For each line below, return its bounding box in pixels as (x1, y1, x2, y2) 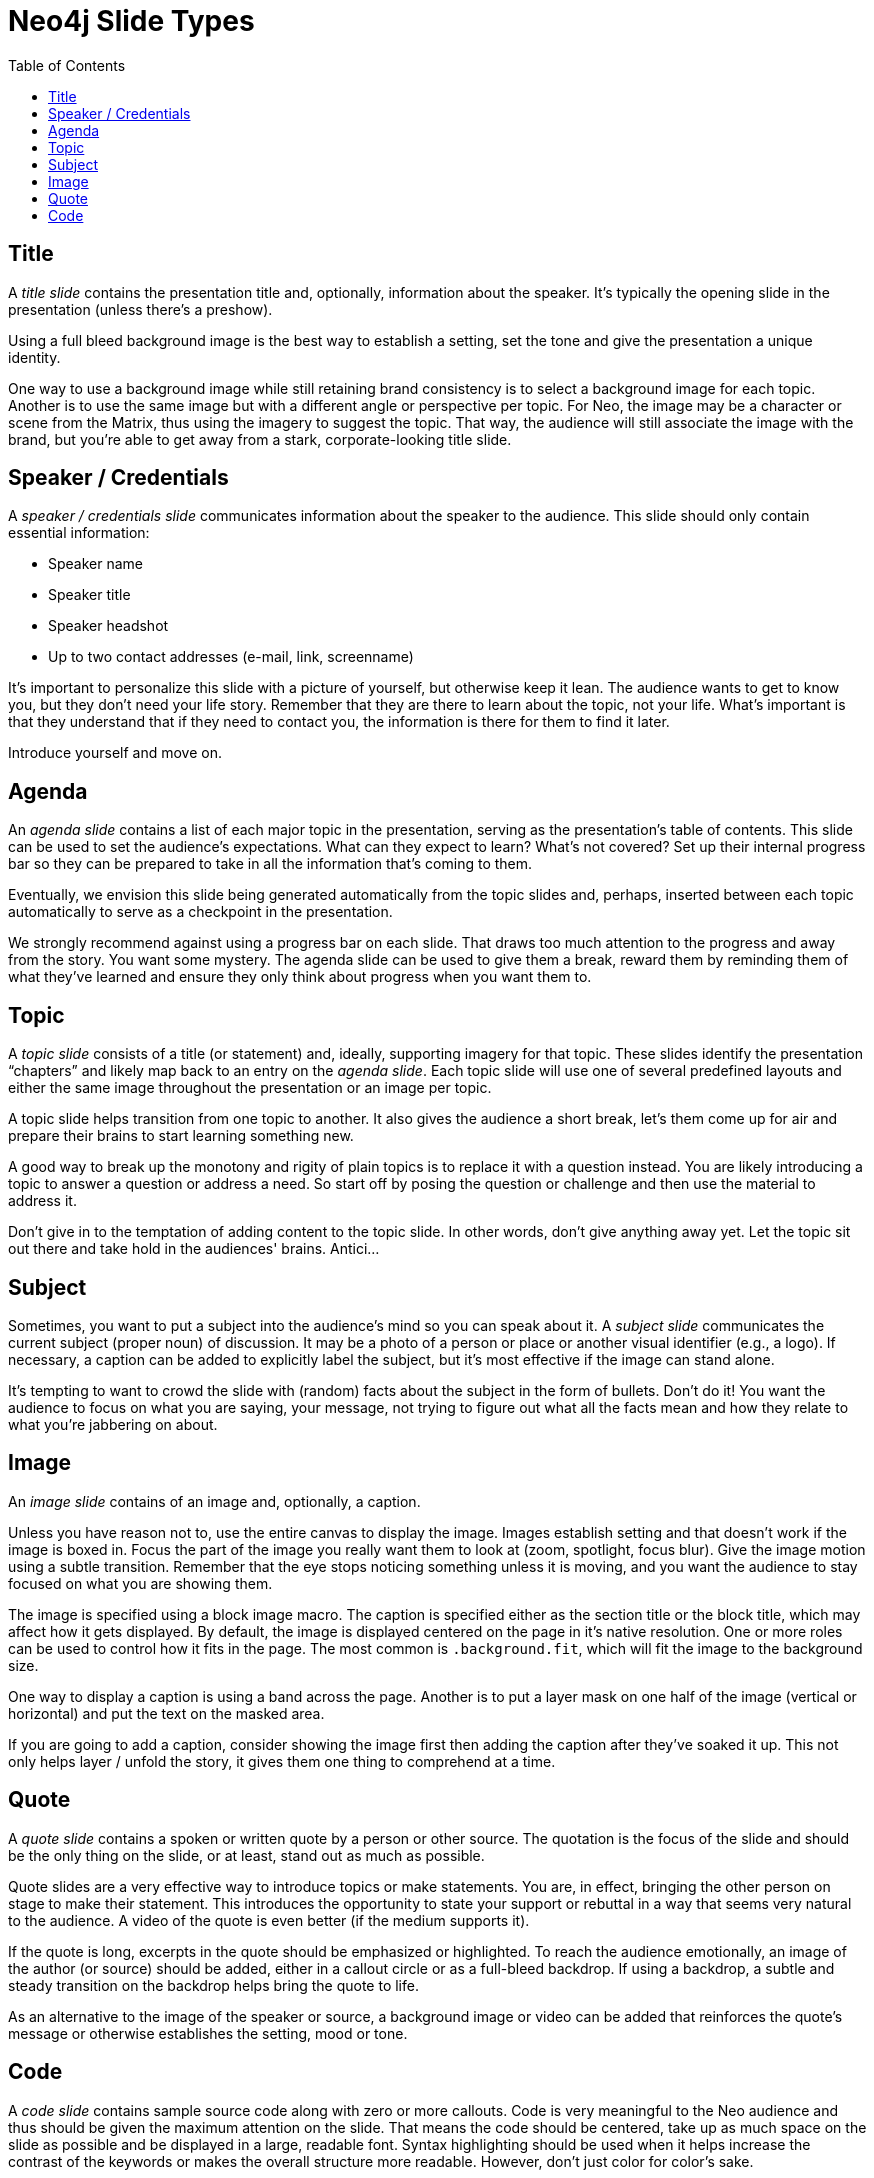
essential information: (8, 524, 150, 542)
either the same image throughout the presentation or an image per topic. (8, 1079, 492, 1097)
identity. (8, 348, 61, 366)
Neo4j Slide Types (8, 4, 255, 38)
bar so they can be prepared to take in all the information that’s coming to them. (8, 855, 533, 873)
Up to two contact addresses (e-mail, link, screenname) (48, 648, 414, 666)
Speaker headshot (48, 617, 169, 635)
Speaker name (48, 555, 144, 573)
